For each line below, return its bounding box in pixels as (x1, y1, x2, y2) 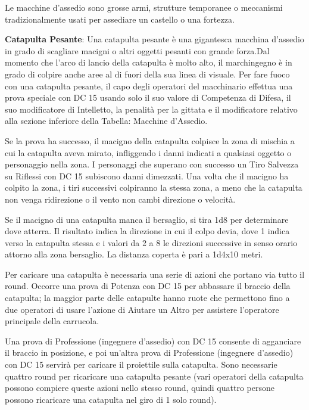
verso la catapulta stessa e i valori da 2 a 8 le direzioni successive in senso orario (5, 236, 298, 249)
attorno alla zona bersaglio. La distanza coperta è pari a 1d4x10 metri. (5, 248, 263, 260)
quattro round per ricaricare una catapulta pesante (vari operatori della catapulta (5, 369, 304, 382)
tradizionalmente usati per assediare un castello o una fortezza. (5, 13, 235, 25)
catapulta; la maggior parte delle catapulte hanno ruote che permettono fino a (5, 291, 290, 304)
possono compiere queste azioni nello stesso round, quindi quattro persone (5, 381, 274, 394)
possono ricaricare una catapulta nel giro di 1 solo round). (5, 393, 217, 405)
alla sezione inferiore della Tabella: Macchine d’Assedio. (5, 114, 208, 127)
